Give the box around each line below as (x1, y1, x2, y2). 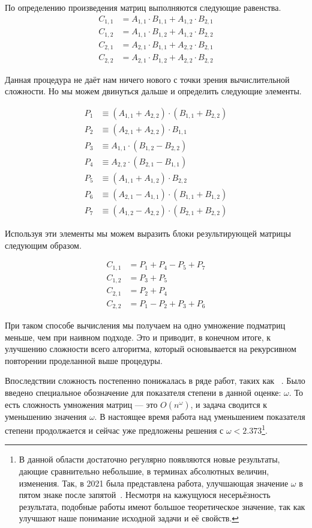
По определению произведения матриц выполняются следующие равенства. (5, 1, 281, 13)
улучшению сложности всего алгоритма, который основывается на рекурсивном (5, 342, 296, 355)
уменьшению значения (5, 410, 87, 422)
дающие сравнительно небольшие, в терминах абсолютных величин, (19, 465, 269, 478)
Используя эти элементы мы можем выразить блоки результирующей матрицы (5, 226, 291, 239)
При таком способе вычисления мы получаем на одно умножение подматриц (5, 319, 286, 332)
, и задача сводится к (190, 398, 268, 410)
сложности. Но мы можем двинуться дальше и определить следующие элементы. (5, 85, 302, 97)
